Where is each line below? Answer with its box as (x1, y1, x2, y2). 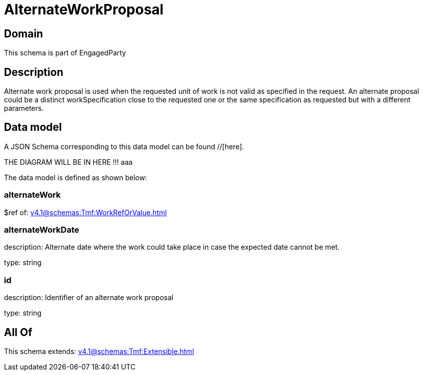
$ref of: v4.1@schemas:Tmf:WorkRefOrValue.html (4, 208, 167, 217)
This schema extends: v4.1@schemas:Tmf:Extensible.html (4, 347, 194, 356)
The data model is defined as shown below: (4, 173, 147, 182)
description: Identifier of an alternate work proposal (4, 293, 173, 302)
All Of (4, 326, 32, 339)
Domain (4, 27, 43, 40)
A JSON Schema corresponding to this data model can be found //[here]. (4, 142, 244, 151)
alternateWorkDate (4, 224, 79, 235)
